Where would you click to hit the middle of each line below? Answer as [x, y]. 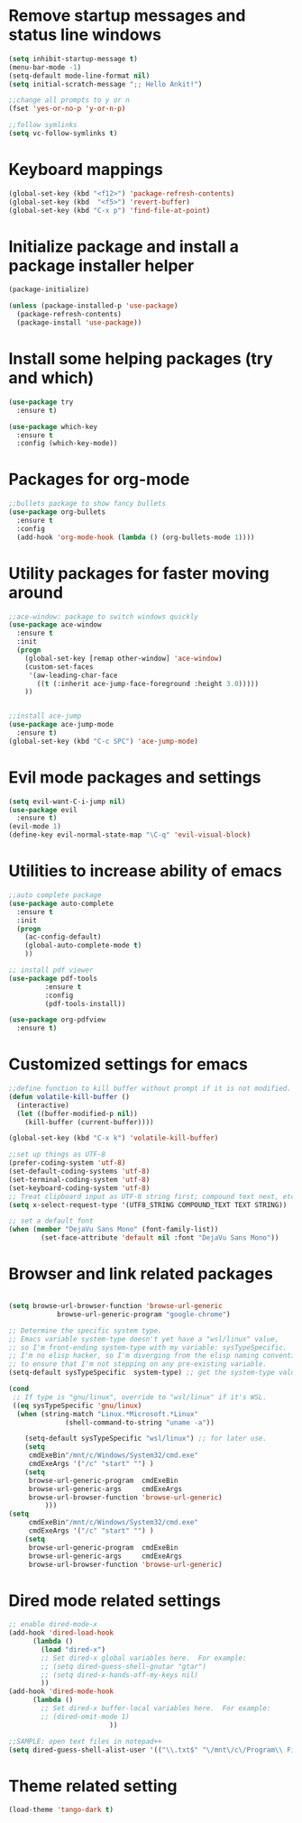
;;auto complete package [55, 895]
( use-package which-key [53, 426]
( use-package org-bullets [57, 512]
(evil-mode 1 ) [35, 827]
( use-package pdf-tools [53, 978]
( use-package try [41, 402]
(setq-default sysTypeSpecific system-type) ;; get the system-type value [154, 1373]
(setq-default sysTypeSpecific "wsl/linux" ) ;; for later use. [146, 1439]
